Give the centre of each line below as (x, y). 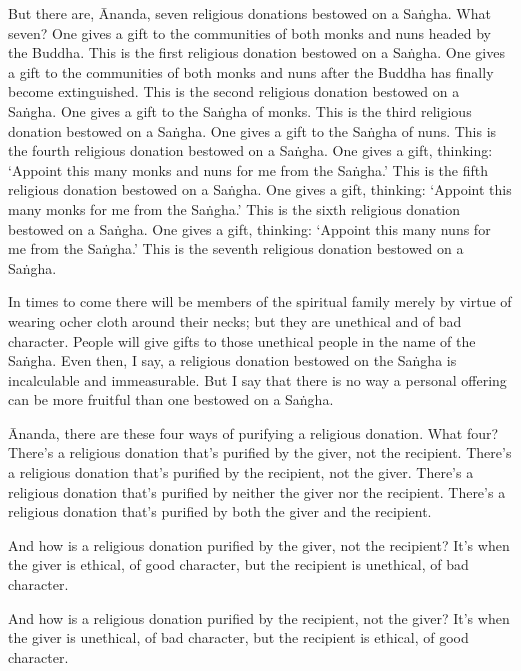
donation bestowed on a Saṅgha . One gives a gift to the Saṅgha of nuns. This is (252, 130)
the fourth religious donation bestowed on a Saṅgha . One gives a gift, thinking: (250, 150)
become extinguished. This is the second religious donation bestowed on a (234, 91)
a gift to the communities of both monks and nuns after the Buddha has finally (251, 71)
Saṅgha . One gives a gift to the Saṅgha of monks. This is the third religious (240, 110)
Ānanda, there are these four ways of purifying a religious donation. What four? (253, 432)
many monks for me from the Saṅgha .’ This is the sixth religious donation (234, 208)
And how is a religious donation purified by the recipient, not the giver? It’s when (259, 617)
